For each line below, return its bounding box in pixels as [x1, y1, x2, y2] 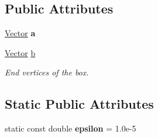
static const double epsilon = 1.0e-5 [5, 122, 136, 134]
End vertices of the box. [5, 66, 89, 78]
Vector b [5, 46, 36, 58]
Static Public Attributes [5, 95, 154, 113]
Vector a [5, 27, 36, 39]
